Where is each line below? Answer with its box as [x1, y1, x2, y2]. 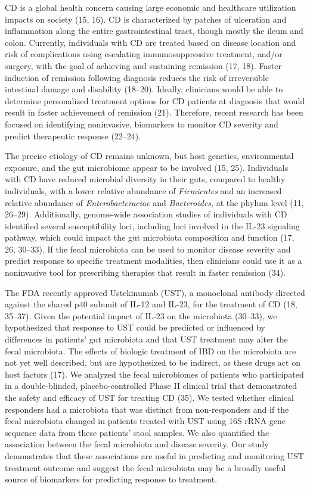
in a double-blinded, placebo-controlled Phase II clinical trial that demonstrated [5, 379, 297, 392]
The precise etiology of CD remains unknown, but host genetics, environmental [5, 149, 294, 162]
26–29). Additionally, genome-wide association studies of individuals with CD [5, 208, 287, 220]
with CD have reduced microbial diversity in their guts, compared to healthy [5, 173, 286, 185]
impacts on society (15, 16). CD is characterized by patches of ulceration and [5, 13, 287, 25]
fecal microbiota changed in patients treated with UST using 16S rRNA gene [5, 415, 286, 427]
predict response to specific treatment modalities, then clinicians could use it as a [5, 254, 302, 267]
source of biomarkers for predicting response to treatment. [5, 473, 218, 485]
